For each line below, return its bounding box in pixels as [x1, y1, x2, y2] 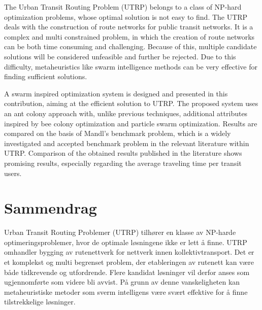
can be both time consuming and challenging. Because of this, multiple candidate [4, 41, 257, 52]
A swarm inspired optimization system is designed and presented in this [4, 88, 228, 98]
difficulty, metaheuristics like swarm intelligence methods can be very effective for [4, 61, 257, 72]
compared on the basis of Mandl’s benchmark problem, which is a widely [4, 128, 231, 139]
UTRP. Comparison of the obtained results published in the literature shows [4, 148, 242, 158]
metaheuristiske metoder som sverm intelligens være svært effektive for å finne [4, 286, 248, 297]
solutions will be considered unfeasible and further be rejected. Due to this [4, 51, 236, 61]
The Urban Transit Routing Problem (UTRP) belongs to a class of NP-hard [4, 2, 242, 12]
